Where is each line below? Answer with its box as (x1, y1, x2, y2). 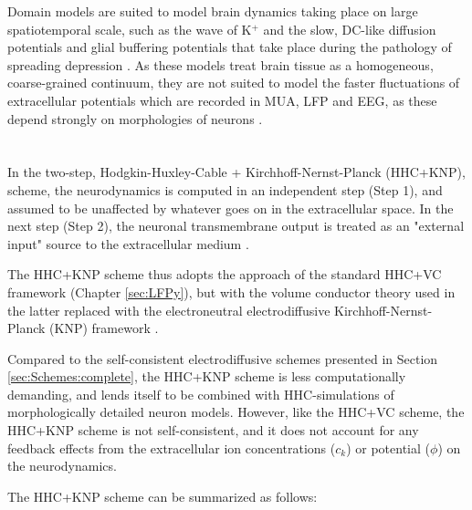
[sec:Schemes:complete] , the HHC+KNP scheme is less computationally (7, 367, 406, 386)
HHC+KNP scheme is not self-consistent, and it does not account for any (7, 421, 419, 440)
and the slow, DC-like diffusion (263, 19, 436, 38)
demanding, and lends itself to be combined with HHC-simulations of (7, 384, 394, 403)
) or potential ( (346, 438, 431, 457)
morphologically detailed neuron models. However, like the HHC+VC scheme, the (7, 402, 465, 422)
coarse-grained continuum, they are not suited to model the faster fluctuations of (7, 73, 460, 92)
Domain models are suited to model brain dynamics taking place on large (7, 2, 418, 20)
